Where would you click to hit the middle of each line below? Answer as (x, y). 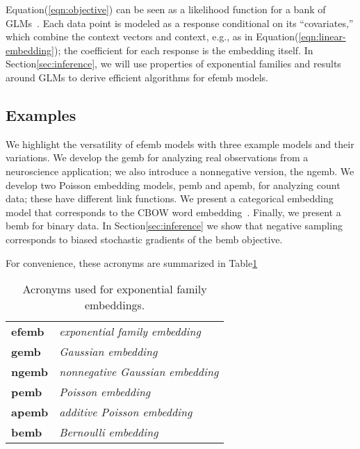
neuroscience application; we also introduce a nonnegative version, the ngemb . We (180, 171)
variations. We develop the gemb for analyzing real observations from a (157, 157)
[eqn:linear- (322, 36)
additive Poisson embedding (126, 412)
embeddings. (115, 305)
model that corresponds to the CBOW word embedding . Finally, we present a (173, 212)
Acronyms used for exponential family (115, 289)
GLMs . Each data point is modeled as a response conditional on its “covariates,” (180, 23)
